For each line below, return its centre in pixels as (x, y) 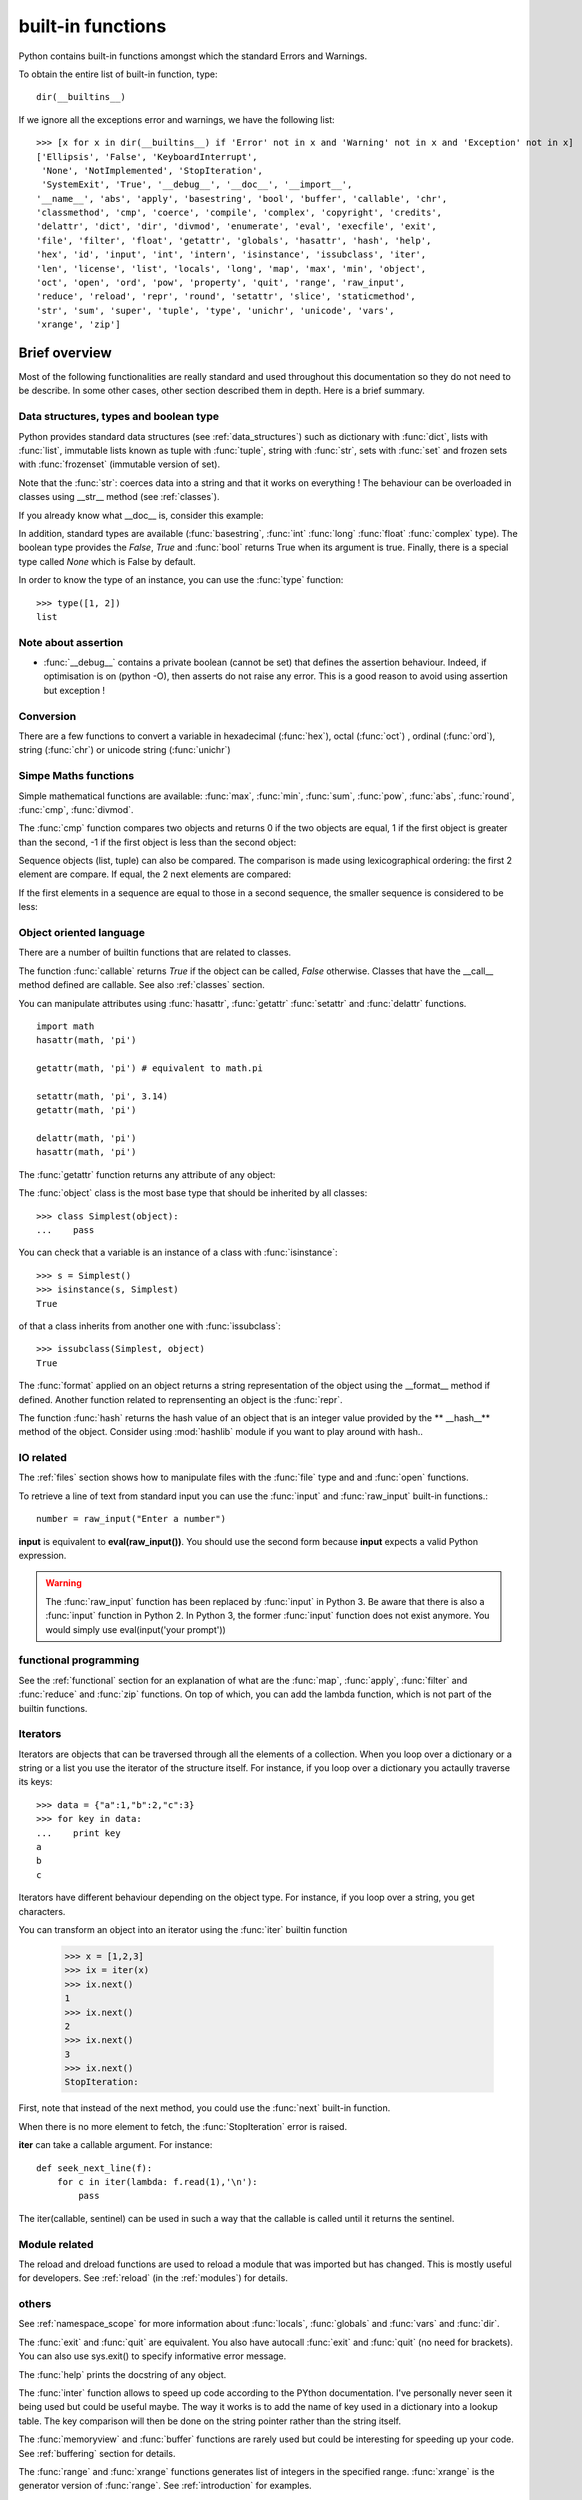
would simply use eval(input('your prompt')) (136, 1629)
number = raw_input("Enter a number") (131, 1519)
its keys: (35, 1782)
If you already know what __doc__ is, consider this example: (141, 515)
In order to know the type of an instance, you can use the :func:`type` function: (181, 580)
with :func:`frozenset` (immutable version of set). (119, 464)
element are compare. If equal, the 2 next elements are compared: (155, 874)
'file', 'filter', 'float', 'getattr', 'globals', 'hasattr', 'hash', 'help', (234, 240)
